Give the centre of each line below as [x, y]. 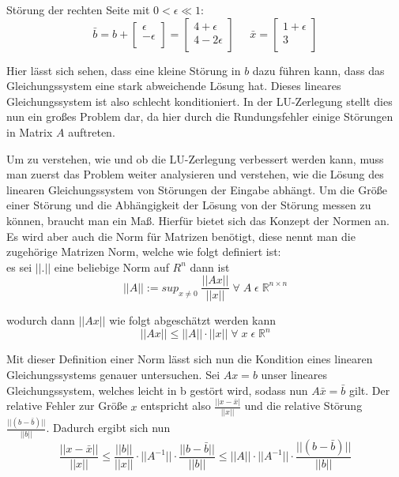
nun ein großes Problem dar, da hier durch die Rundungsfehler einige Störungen [200, 116]
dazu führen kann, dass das [318, 70]
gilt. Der [369, 390]
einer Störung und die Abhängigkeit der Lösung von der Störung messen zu [189, 205]
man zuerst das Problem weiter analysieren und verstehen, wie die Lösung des [195, 174]
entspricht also [176, 406]
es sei [19, 267]
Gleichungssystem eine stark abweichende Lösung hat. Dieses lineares [174, 86]
